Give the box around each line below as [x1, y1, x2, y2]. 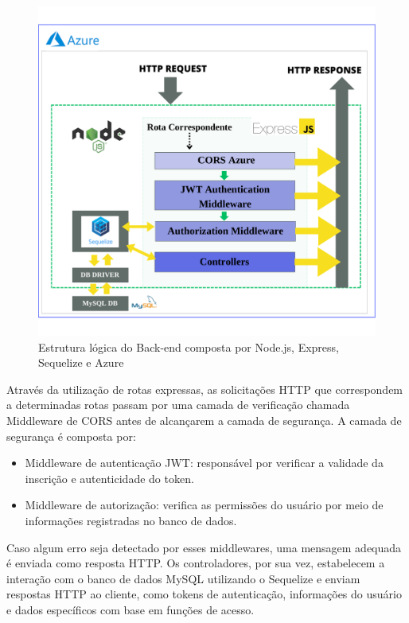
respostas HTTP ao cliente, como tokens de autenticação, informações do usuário [6, 586, 402, 602]
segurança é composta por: [6, 427, 136, 444]
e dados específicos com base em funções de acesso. [6, 601, 255, 617]
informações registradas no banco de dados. [25, 512, 237, 528]
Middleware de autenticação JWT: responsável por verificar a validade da [25, 454, 384, 471]
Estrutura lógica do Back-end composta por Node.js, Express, [38, 338, 339, 355]
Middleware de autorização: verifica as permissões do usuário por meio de [25, 496, 384, 513]
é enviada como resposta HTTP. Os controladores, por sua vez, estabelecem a [6, 555, 385, 571]
